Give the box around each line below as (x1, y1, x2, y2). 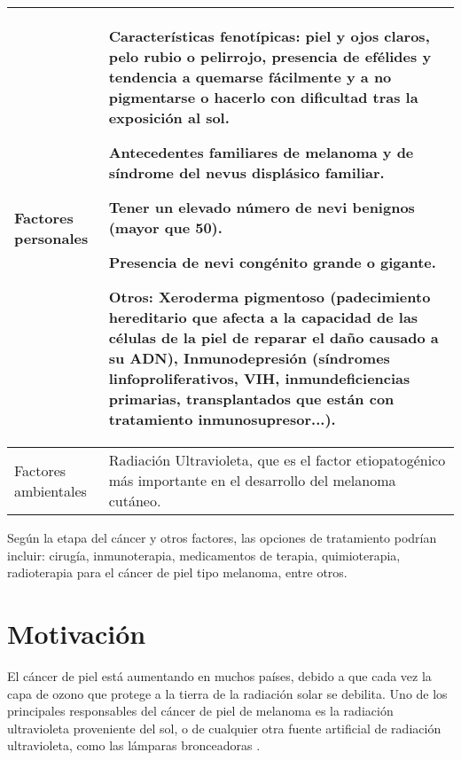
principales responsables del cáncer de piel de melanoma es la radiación (7, 701, 394, 720)
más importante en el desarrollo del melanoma (108, 470, 396, 490)
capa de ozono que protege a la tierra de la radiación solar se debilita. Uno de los (7, 684, 448, 702)
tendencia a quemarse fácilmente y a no (108, 67, 392, 87)
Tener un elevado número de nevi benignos (108, 197, 415, 217)
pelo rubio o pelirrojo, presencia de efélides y (108, 46, 432, 67)
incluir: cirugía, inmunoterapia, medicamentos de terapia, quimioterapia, (7, 545, 401, 564)
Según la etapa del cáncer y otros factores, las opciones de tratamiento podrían (7, 529, 437, 546)
